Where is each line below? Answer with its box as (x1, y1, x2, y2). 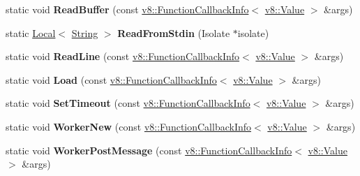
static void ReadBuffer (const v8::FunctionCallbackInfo (6, 2, 249, 16)
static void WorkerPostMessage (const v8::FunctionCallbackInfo (6, 142, 292, 157)
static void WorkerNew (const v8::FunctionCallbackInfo (6, 119, 252, 133)
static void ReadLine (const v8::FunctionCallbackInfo (6, 49, 240, 64)
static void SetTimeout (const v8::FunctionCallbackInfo (6, 96, 250, 110)
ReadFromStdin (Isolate (117, 25, 230, 40)
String (71, 25, 98, 40)
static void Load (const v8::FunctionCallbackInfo (6, 72, 217, 87)
